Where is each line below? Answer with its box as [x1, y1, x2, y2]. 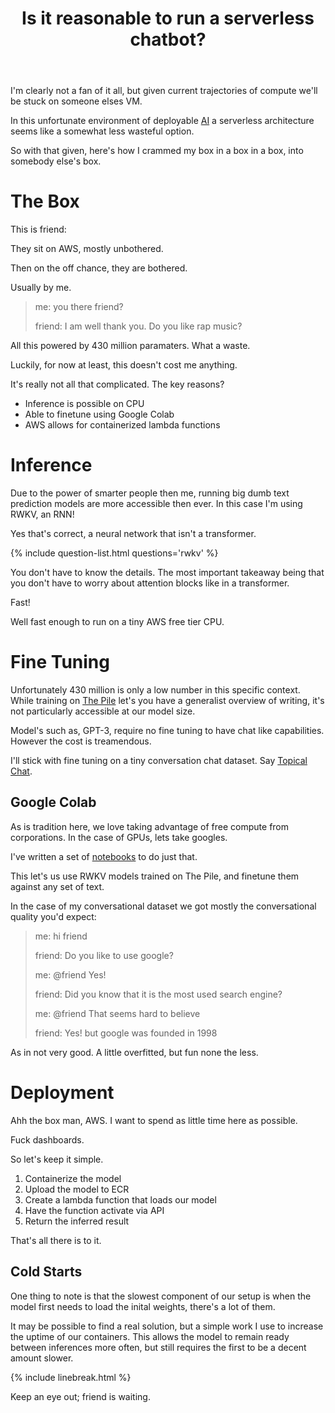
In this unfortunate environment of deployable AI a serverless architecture [10, 115, 315, 127]
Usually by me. [10, 282, 72, 294]
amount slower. [10, 1352, 74, 1364]
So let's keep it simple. [10, 1153, 104, 1165]
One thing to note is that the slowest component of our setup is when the [10, 1290, 312, 1302]
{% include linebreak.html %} [10, 1371, 132, 1383]
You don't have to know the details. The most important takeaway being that [10, 567, 325, 579]
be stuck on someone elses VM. [10, 95, 143, 107]
